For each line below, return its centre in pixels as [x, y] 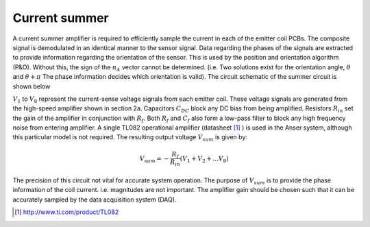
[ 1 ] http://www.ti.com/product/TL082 [67, 212]
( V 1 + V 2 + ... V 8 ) [204, 159]
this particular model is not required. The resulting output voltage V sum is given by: [130, 138]
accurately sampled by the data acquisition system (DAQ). [95, 200]
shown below [32, 86]
